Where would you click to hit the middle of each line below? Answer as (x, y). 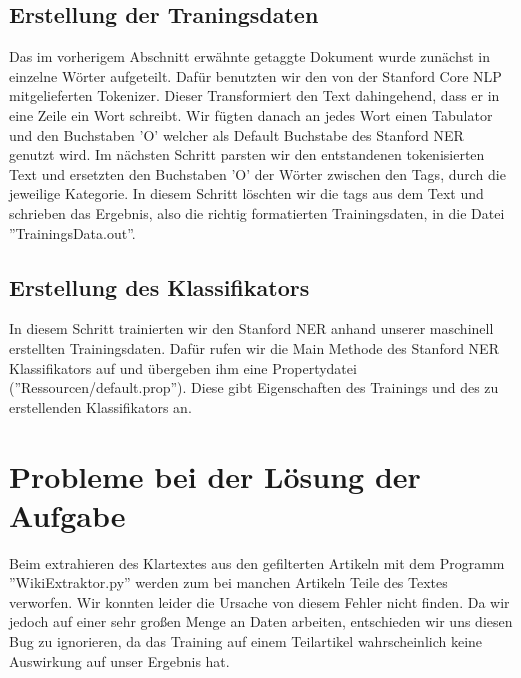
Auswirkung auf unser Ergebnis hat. (119, 660)
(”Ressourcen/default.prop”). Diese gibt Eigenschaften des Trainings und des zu (254, 387)
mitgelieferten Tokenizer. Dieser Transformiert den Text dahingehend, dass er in (254, 95)
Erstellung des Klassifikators (159, 286)
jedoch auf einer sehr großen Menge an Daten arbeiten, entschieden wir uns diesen (261, 621)
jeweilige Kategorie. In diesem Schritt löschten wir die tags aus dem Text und (246, 193)
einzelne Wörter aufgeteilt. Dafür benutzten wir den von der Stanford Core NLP (255, 75)
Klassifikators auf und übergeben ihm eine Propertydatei (183, 367)
